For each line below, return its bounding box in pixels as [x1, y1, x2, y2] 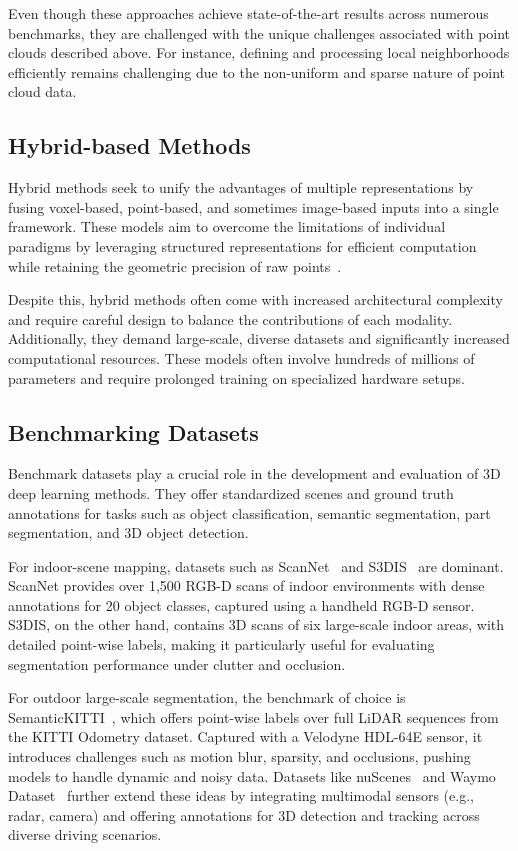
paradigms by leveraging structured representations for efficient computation [8, 235, 477, 256]
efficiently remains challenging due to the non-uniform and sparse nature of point [8, 61, 506, 82]
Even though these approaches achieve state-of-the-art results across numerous [8, 3, 489, 23]
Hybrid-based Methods [8, 130, 251, 161]
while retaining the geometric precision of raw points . [8, 255, 342, 276]
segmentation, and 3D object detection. [8, 522, 249, 543]
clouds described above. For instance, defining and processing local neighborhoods [8, 42, 510, 63]
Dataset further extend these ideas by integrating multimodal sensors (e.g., [8, 785, 474, 806]
